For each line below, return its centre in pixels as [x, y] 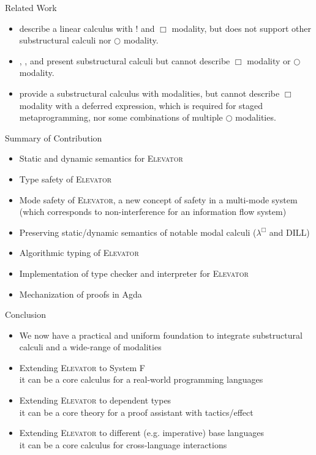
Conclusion [25, 314]
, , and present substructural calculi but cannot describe [125, 60]
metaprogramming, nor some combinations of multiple [121, 117]
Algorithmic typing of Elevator [79, 253]
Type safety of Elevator [66, 179]
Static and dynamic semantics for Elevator [101, 158]
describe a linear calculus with [76, 28]
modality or [269, 60]
